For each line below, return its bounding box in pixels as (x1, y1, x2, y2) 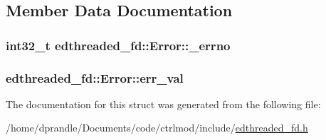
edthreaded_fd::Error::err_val (6, 69, 184, 86)
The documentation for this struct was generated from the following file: (6, 96, 321, 111)
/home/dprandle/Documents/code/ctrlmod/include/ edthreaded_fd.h (6, 120, 308, 135)
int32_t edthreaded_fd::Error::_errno (6, 36, 231, 54)
